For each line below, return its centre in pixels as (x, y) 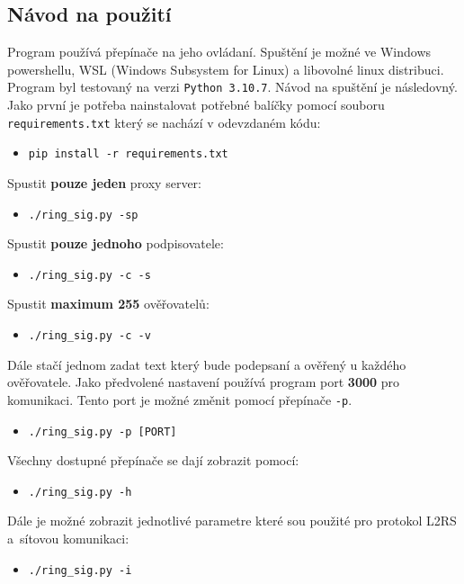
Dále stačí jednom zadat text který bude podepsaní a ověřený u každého (207, 364)
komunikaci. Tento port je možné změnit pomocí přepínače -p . (180, 399)
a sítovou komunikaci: (68, 539)
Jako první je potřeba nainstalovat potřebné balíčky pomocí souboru (196, 105)
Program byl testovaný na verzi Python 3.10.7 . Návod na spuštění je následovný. (232, 87)
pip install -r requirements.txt (128, 154)
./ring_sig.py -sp (83, 215)
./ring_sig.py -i (80, 570)
